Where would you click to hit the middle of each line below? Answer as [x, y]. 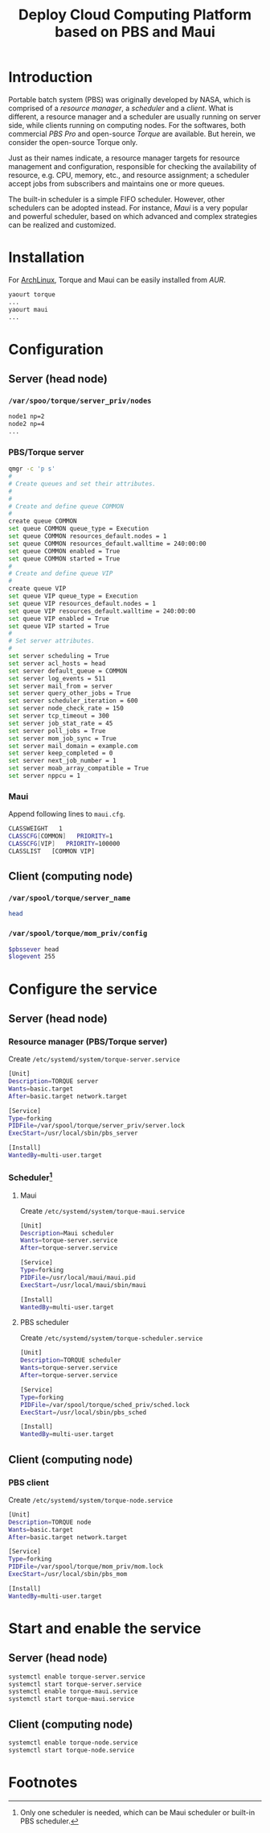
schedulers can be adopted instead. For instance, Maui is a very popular [128, 208]
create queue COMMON [43, 521]
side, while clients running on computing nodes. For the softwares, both [127, 125]
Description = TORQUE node [50, 1522]
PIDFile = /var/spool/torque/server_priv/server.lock [96, 1126]
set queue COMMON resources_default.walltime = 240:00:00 [107, 544]
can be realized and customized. [62, 225]
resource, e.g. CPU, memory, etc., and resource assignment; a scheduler [129, 175]
